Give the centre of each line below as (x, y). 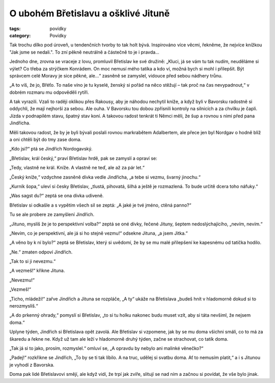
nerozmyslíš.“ (24, 306)
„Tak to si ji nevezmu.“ (33, 261)
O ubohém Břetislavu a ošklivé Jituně (90, 13)
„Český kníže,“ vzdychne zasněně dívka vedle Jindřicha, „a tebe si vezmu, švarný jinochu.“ (105, 177)
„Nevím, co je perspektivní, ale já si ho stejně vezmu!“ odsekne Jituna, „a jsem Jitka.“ (99, 233)
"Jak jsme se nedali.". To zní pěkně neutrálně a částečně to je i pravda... (85, 52)
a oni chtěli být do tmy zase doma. (45, 140)
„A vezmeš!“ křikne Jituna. (37, 271)
